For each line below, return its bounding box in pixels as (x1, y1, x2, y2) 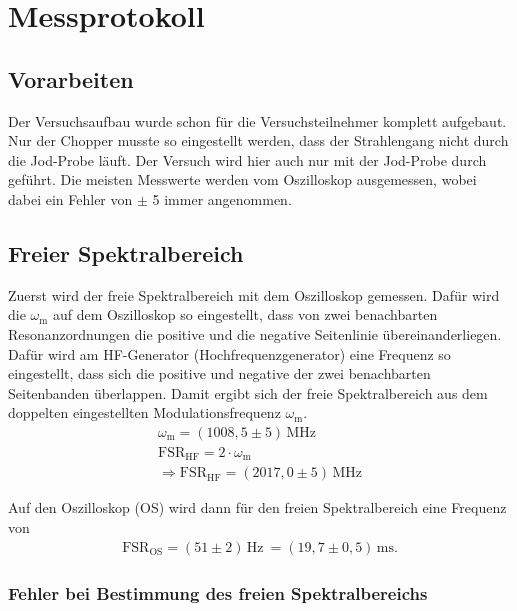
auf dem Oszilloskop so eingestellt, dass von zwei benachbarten (52, 304, 438, 325)
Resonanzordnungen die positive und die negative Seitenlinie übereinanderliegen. (8, 323, 502, 344)
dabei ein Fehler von (8, 188, 133, 209)
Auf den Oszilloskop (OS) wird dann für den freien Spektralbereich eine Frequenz (8, 497, 507, 518)
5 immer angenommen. (152, 188, 292, 209)
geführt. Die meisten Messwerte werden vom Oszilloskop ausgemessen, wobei (8, 169, 477, 190)
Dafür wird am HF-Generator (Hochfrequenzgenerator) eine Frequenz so (8, 343, 451, 364)
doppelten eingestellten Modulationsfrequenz (8, 402, 281, 423)
